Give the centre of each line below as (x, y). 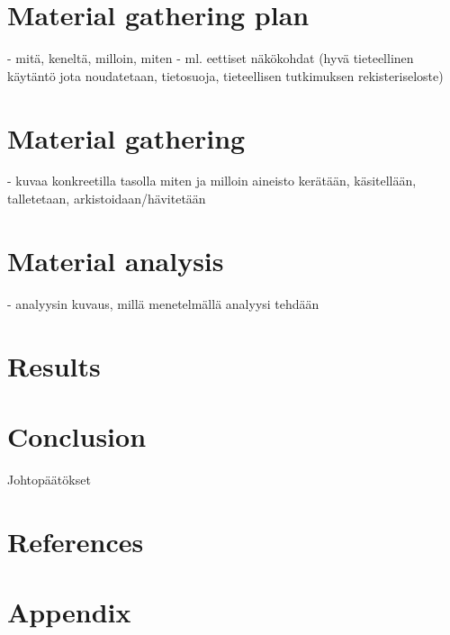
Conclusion (77, 435)
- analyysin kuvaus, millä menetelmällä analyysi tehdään (163, 303)
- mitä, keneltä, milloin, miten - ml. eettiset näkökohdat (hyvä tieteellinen (211, 58)
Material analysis (116, 260)
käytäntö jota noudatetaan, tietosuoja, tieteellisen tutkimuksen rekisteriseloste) (225, 75)
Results (54, 365)
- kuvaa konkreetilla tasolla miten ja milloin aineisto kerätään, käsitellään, (212, 181)
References (76, 541)
